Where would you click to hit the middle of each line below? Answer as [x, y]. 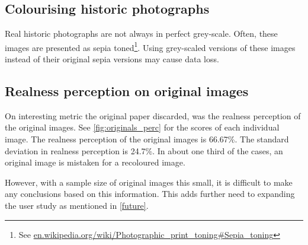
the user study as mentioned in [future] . [77, 205]
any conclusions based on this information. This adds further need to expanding [150, 194]
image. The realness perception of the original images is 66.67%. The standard [147, 139]
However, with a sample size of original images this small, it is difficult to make [149, 182]
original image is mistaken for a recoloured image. [95, 162]
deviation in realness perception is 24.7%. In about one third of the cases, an [144, 150]
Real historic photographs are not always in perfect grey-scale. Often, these [141, 34]
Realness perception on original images [127, 91]
